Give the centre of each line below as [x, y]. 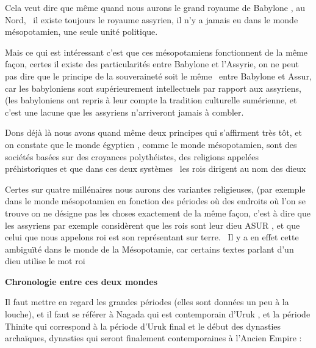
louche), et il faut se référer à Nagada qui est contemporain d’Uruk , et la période [158, 314]
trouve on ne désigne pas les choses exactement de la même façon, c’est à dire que [158, 213]
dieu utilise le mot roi [45, 261]
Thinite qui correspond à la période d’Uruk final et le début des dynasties [143, 326]
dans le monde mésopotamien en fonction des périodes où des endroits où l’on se [155, 201]
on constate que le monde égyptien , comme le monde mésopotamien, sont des [151, 144]
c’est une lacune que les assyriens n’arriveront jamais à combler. [124, 112]
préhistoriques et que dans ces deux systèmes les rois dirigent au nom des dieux [156, 168]
